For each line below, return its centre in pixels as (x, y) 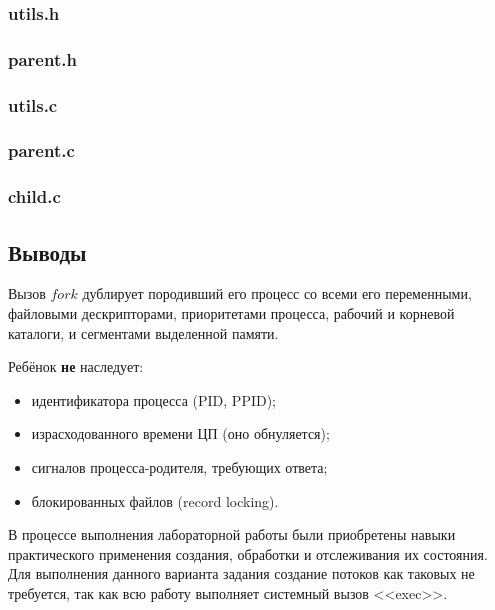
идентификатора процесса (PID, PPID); (154, 399)
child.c (34, 196)
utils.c (33, 104)
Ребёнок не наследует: (76, 366)
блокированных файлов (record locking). (155, 500)
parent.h (42, 58)
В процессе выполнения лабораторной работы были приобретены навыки (232, 534)
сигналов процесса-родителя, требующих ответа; (179, 466)
